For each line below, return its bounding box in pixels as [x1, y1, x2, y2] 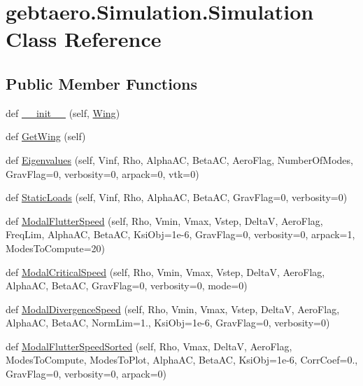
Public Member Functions [6, 72, 197, 94]
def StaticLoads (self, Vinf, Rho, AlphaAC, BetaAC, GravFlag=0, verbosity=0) [6, 190, 348, 205]
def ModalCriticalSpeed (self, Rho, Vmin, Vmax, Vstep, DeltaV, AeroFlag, [6, 264, 325, 279]
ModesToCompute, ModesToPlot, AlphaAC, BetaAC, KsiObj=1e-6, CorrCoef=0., [6, 352, 358, 367]
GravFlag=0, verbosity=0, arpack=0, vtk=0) [6, 166, 199, 181]
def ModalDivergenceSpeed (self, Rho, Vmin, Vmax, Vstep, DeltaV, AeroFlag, [6, 301, 340, 316]
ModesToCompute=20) [6, 240, 106, 255]
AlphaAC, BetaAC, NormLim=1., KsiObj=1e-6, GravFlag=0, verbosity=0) [6, 315, 330, 330]
